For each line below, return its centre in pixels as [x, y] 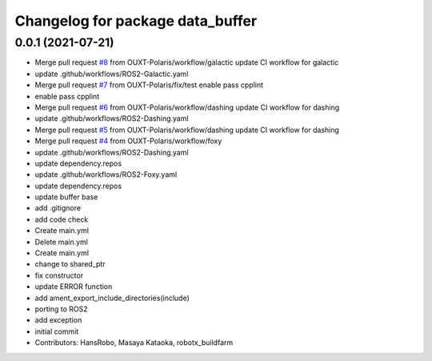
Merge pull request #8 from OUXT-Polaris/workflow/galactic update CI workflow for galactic [187, 62]
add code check [62, 219]
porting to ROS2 [61, 309]
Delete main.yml [61, 242]
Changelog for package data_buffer [136, 21]
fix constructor [59, 275]
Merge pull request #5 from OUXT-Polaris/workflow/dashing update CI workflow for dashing [187, 130]
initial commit [57, 331]
